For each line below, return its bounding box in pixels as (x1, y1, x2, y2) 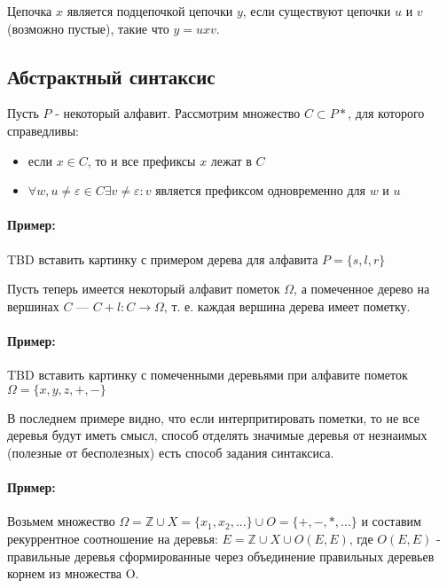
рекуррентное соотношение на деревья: (7, 529, 218, 547)
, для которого (348, 104, 425, 122)
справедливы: (7, 121, 79, 139)
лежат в (210, 151, 252, 169)
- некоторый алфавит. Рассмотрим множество (55, 104, 301, 122)
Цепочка (7, 2, 52, 20)
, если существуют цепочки (242, 2, 391, 20)
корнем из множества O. (7, 564, 139, 583)
